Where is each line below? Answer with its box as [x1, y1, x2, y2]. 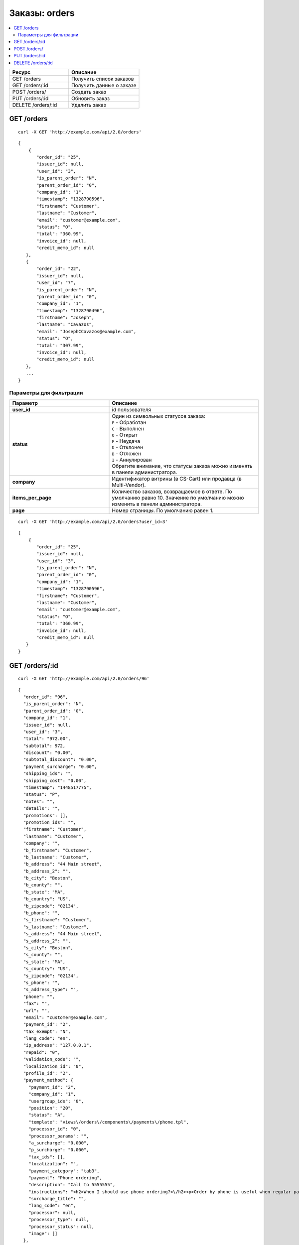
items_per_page [12, 494, 52, 501]
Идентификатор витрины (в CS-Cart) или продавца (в [112, 475, 242, 482]
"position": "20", [28, 1105, 74, 1111]
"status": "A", [28, 1112, 66, 1118]
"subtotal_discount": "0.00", [23, 757, 97, 762]
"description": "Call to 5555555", [28, 1182, 116, 1188]
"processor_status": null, [28, 1224, 95, 1230]
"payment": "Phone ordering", [28, 1175, 102, 1180]
